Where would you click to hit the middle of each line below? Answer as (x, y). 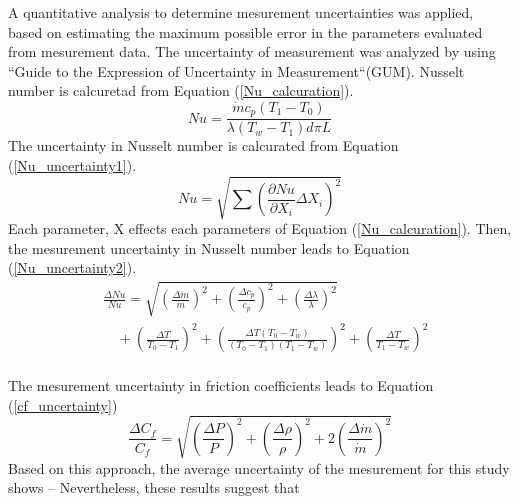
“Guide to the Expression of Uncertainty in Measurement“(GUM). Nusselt (236, 70)
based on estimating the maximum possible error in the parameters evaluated (245, 31)
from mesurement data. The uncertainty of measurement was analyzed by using (252, 51)
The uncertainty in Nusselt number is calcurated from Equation (203, 145)
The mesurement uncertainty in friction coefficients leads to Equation (221, 385)
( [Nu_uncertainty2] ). (72, 267)
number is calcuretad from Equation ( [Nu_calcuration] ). (181, 90)
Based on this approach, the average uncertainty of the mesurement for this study (259, 467)
